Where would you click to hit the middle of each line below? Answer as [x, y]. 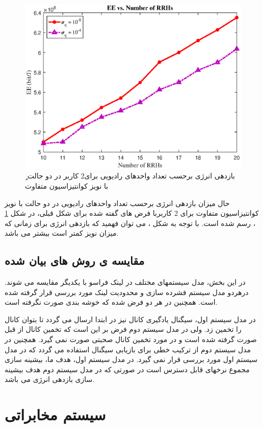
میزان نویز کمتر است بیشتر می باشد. [62, 233]
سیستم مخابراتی [55, 414]
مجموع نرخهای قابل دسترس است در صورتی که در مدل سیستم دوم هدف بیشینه [127, 369]
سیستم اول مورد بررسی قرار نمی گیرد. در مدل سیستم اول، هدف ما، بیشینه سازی [131, 359]
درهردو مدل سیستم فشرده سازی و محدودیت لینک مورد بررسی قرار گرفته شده [127, 292]
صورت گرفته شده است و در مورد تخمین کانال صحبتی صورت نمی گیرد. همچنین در [131, 339]
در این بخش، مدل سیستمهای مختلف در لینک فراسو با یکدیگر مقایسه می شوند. [125, 282]
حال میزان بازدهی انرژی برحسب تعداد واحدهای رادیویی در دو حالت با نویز [117, 203]
